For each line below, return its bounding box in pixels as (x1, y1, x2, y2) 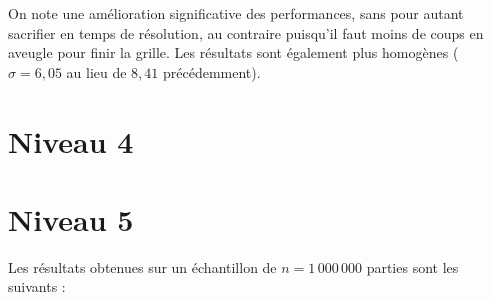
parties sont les (366, 256, 459, 277)
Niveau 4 (8, 120, 134, 161)
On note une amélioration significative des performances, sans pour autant (8, 3, 464, 23)
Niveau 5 (8, 198, 134, 239)
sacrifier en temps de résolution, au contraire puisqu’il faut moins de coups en (8, 22, 484, 43)
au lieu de (66, 61, 127, 82)
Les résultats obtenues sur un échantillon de (8, 256, 277, 277)
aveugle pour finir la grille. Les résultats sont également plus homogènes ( (8, 42, 459, 63)
